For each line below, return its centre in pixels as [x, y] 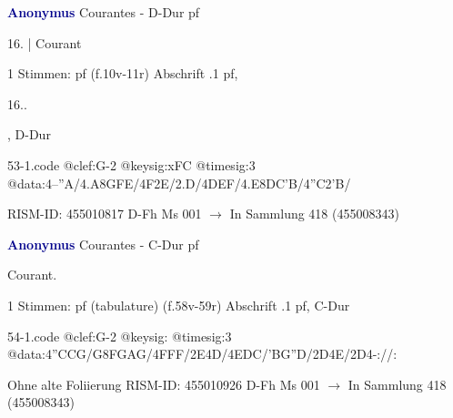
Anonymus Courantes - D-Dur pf [104, 12]
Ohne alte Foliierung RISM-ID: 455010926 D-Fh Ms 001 [164, 384]
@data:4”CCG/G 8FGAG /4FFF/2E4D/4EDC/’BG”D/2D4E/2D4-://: [202, 354]
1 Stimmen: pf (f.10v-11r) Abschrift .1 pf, [123, 73]
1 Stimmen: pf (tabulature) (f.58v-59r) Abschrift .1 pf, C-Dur [179, 305]
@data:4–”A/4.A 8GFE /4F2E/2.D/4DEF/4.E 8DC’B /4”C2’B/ [179, 183]
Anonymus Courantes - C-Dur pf [103, 244]
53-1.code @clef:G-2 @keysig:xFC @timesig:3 [131, 164]
